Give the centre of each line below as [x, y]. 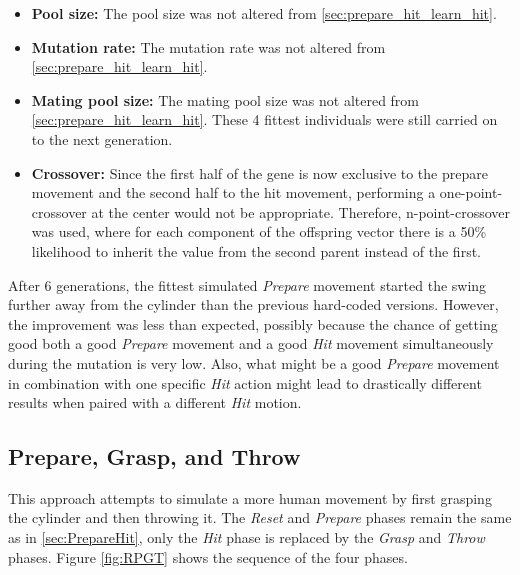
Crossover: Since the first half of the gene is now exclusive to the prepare [259, 172]
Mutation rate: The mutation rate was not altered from [208, 46]
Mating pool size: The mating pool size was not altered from [225, 99]
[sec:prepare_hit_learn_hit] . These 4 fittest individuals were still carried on [264, 119]
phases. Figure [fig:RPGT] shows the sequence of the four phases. [208, 556]
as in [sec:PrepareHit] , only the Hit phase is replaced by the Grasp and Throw [246, 537]
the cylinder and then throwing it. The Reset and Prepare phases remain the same [260, 517]
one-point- [471, 192]
